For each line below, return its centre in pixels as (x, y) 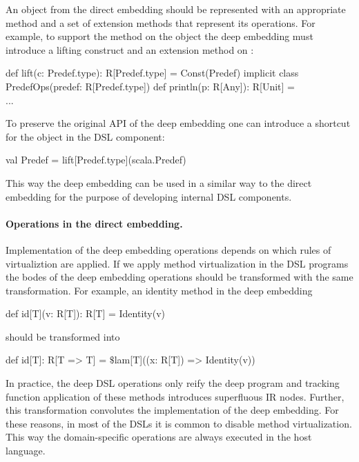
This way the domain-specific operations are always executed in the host (159, 437)
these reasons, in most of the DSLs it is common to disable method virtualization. (179, 423)
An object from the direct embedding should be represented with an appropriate (176, 9)
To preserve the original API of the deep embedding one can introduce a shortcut (178, 123)
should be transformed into (63, 336)
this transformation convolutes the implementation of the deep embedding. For (172, 410)
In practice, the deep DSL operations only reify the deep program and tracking (173, 383)
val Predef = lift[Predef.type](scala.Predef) (96, 160)
